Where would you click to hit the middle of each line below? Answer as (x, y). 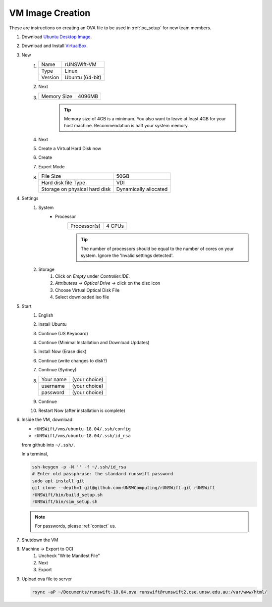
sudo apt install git (58, 481)
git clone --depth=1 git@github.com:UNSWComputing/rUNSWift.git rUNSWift (123, 488)
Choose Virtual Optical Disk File (87, 290)
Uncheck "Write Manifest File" (69, 556)
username (53, 386)
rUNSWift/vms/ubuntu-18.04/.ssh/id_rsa (82, 436)
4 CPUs (115, 226)
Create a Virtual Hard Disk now (70, 149)
